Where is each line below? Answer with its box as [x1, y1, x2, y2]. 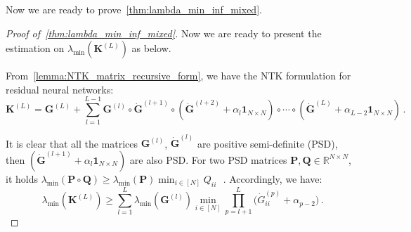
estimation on [6, 41, 65, 56]
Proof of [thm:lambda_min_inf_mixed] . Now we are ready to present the [6, 25, 322, 40]
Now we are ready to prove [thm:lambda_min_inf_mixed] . [6, 2, 262, 16]
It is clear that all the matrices [6, 136, 138, 150]
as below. [131, 41, 171, 56]
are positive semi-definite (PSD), [197, 136, 338, 150]
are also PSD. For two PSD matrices [129, 152, 287, 167]
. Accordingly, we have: [223, 171, 322, 186]
